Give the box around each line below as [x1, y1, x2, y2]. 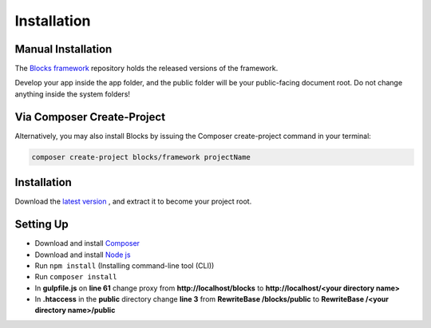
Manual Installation [14, 42, 113, 56]
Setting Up [14, 218, 69, 231]
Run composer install [34, 272, 117, 282]
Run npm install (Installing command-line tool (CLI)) [34, 260, 215, 271]
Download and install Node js [34, 250, 131, 259]
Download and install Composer [34, 239, 140, 248]
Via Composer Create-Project [14, 110, 166, 124]
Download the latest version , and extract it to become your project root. [14, 196, 252, 207]
